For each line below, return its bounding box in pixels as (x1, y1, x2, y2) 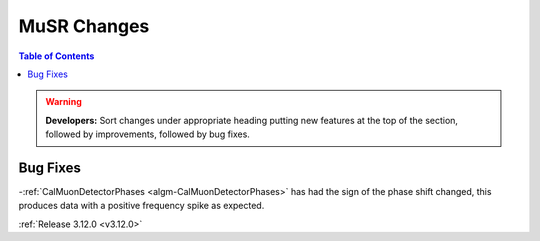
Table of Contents (18, 50, 95, 62)
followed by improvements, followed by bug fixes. (45, 128, 250, 140)
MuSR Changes (18, 15, 150, 37)
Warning (45, 96, 82, 108)
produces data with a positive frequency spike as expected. (18, 200, 265, 212)
